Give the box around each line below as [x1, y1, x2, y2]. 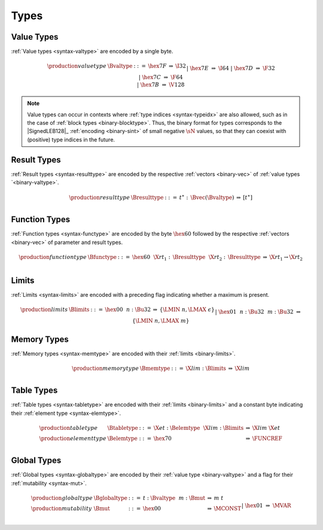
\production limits [20, 306, 68, 313]
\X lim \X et [252, 424, 281, 431]
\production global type [31, 495, 93, 501]
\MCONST [214, 505, 242, 512]
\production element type [39, 435, 107, 442]
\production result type [69, 194, 130, 201]
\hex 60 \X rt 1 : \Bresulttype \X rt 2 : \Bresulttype [132, 254, 261, 262]
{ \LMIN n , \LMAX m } [132, 318, 190, 324]
